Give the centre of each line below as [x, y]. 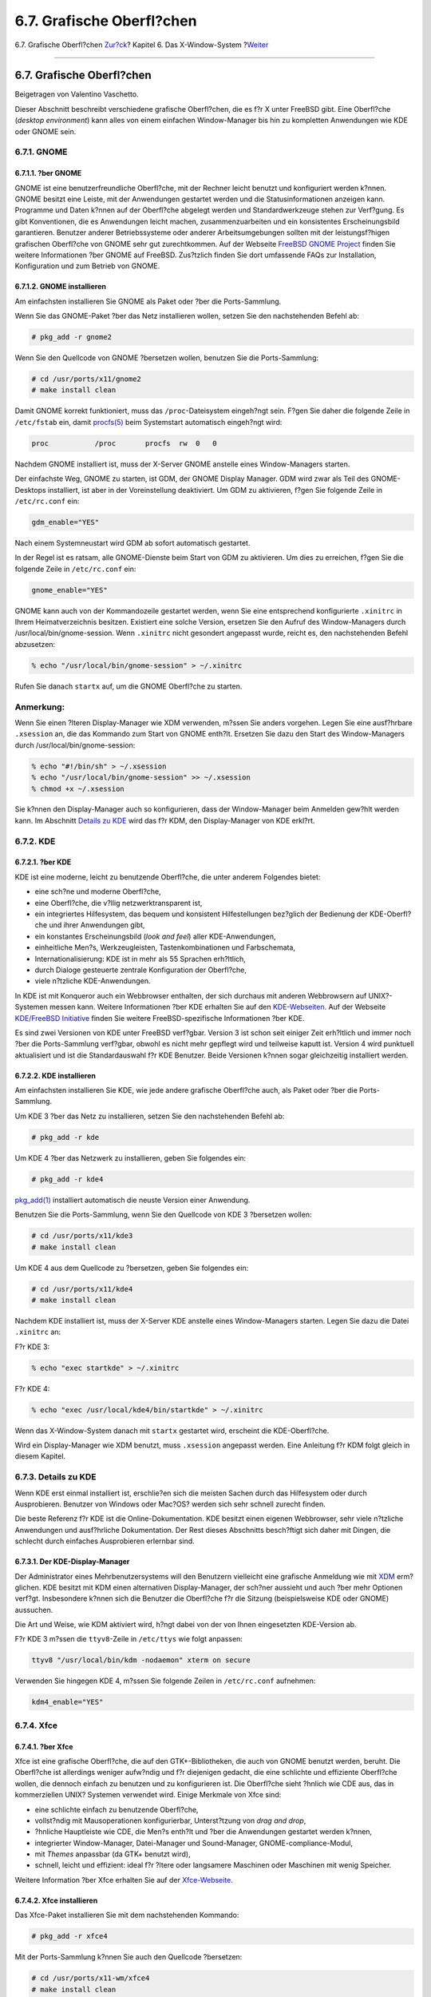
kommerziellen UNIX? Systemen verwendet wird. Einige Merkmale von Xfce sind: [148, 1795]
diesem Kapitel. [40, 1456]
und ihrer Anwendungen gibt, [97, 925]
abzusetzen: [35, 644]
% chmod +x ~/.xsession [78, 788]
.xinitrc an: [38, 1332]
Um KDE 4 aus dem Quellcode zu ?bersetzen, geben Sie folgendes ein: [132, 1268]
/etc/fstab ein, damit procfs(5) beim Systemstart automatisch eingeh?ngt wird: [148, 422]
